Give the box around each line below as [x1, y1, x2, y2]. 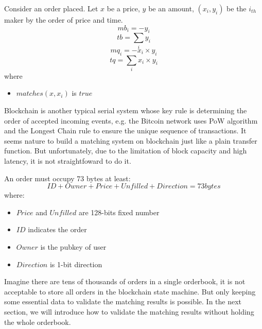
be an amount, [148, 3, 194, 13]
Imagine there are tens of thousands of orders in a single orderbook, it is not [4, 276, 246, 287]
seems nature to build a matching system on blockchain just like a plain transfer [4, 135, 257, 146]
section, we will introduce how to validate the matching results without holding [4, 306, 254, 317]
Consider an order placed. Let [4, 3, 98, 13]
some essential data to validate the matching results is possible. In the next [4, 296, 242, 307]
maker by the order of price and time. [4, 14, 123, 25]
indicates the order [28, 224, 87, 235]
